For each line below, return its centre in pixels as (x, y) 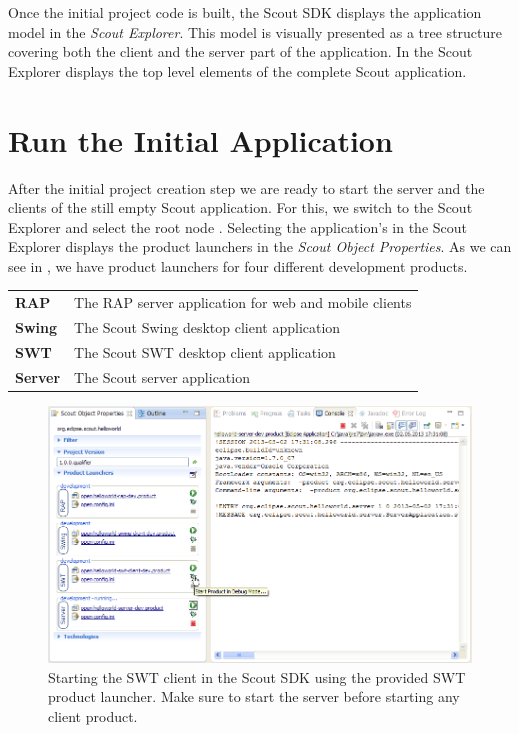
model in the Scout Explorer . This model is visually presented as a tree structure (255, 31)
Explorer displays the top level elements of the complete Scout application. (237, 70)
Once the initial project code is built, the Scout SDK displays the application (245, 12)
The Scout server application (162, 376)
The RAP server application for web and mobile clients (243, 302)
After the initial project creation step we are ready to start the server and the (246, 187)
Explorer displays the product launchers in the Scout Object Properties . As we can (260, 246)
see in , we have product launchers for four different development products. (238, 265)
